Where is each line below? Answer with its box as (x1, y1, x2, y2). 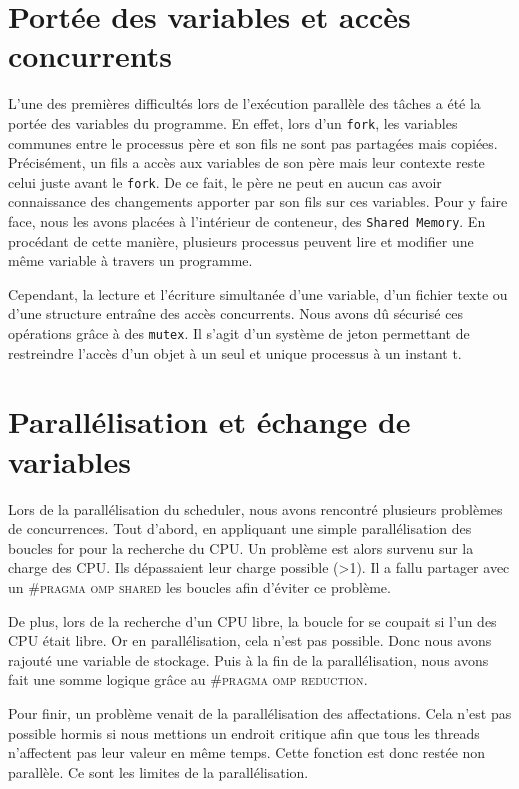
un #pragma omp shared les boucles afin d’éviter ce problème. (8, 576, 391, 597)
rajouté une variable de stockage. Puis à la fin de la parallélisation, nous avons (8, 649, 489, 670)
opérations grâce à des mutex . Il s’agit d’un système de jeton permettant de (8, 323, 470, 344)
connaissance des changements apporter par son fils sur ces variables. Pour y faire (8, 191, 508, 212)
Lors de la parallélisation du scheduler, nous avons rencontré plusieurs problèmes (8, 498, 503, 519)
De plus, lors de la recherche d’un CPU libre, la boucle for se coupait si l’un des (8, 610, 497, 631)
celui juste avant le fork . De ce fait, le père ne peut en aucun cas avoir (8, 171, 442, 192)
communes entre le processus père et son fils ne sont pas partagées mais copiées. (8, 132, 498, 153)
